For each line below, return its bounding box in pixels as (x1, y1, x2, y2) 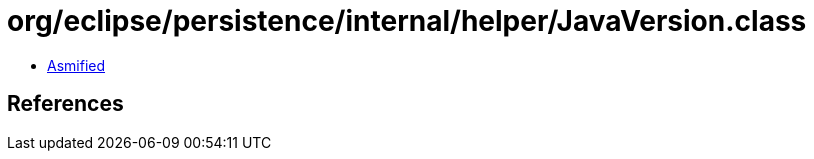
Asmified (47, 56, 106, 74)
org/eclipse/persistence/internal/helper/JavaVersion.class (7, 4, 807, 38)
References (7, 91, 124, 117)
